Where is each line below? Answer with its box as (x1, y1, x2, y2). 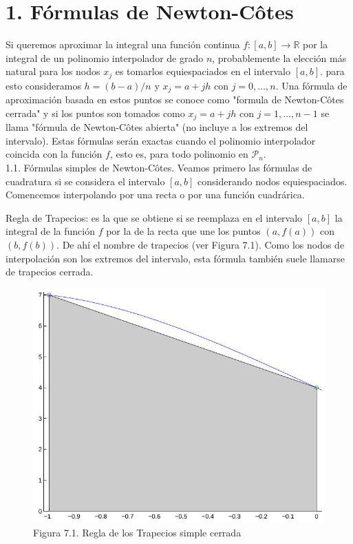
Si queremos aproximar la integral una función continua (6, 37, 240, 52)
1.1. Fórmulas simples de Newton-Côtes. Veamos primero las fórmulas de (6, 160, 312, 175)
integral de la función (6, 224, 95, 238)
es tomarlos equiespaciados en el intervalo (115, 64, 291, 79)
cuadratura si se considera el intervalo (6, 174, 165, 188)
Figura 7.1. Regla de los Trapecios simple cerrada (33, 525, 242, 539)
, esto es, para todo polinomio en (109, 147, 248, 161)
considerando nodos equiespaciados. (197, 174, 347, 188)
